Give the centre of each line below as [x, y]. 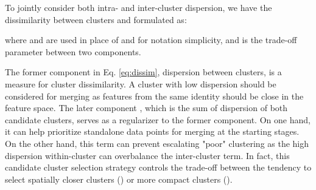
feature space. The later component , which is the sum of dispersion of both [146, 108]
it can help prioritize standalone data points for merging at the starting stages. [152, 131]
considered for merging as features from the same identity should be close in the [154, 96]
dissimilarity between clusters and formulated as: [96, 19]
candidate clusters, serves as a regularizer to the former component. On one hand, [158, 119]
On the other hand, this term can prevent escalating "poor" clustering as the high [157, 143]
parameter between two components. [73, 51]
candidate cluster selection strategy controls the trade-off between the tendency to [158, 167]
